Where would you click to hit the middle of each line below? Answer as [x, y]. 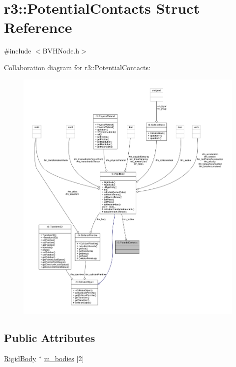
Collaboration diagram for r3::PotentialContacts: [77, 67]
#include [18, 51]
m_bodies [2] [64, 358]
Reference [38, 27]
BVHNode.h [61, 51]
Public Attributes [50, 338]
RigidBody [20, 358]
